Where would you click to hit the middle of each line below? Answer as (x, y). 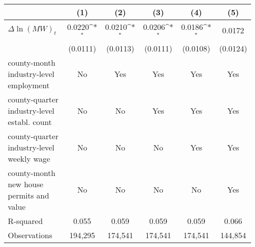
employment (29, 85)
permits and (29, 195)
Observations (30, 235)
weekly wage (29, 158)
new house (26, 184)
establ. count (30, 122)
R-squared (25, 221)
